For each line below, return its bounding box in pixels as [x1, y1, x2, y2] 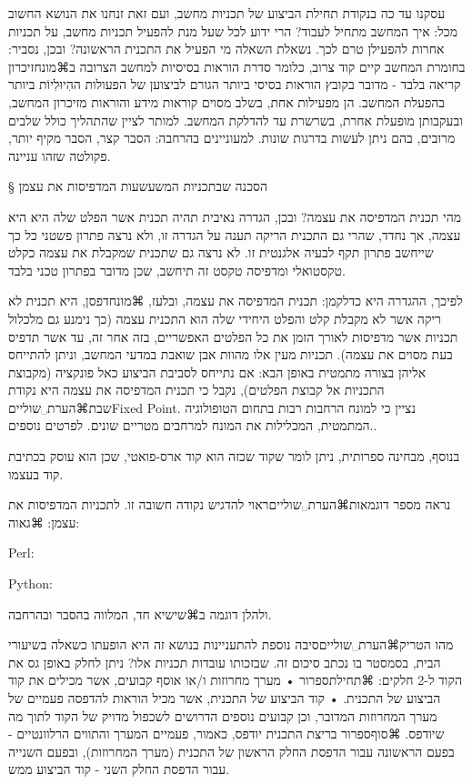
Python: [8, 574, 53, 593]
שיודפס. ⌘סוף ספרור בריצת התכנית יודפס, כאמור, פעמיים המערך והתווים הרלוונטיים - [8, 724, 445, 743]
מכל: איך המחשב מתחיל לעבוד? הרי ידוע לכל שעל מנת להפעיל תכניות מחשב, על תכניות [8, 21, 457, 40]
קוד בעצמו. [8, 464, 64, 483]
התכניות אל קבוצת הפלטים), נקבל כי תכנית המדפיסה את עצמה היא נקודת [8, 380, 385, 399]
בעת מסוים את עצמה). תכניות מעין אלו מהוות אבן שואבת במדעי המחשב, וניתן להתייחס [8, 345, 453, 364]
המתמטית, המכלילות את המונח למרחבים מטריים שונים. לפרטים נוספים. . [8, 416, 377, 435]
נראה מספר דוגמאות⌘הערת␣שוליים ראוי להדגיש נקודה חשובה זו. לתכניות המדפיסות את [8, 495, 451, 514]
